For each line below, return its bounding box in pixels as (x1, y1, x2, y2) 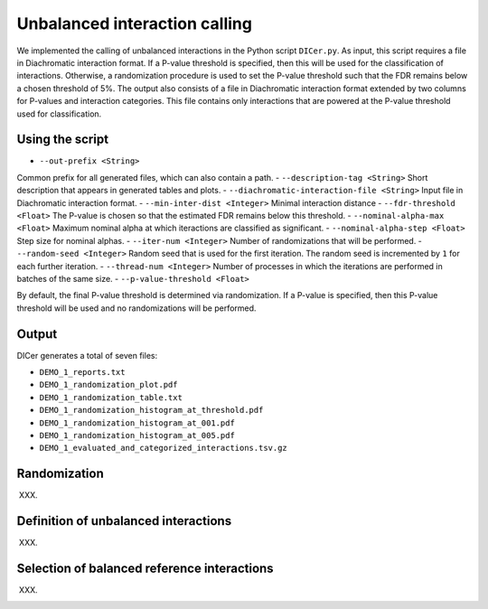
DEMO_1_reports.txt (39, 367, 126, 377)
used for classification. (16, 108, 102, 119)
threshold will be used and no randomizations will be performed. (16, 303, 257, 314)
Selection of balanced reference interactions (16, 560, 275, 576)
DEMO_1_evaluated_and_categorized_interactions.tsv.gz (39, 443, 288, 454)
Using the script (16, 132, 108, 147)
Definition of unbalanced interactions (16, 513, 232, 529)
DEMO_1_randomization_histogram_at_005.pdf (39, 430, 235, 440)
